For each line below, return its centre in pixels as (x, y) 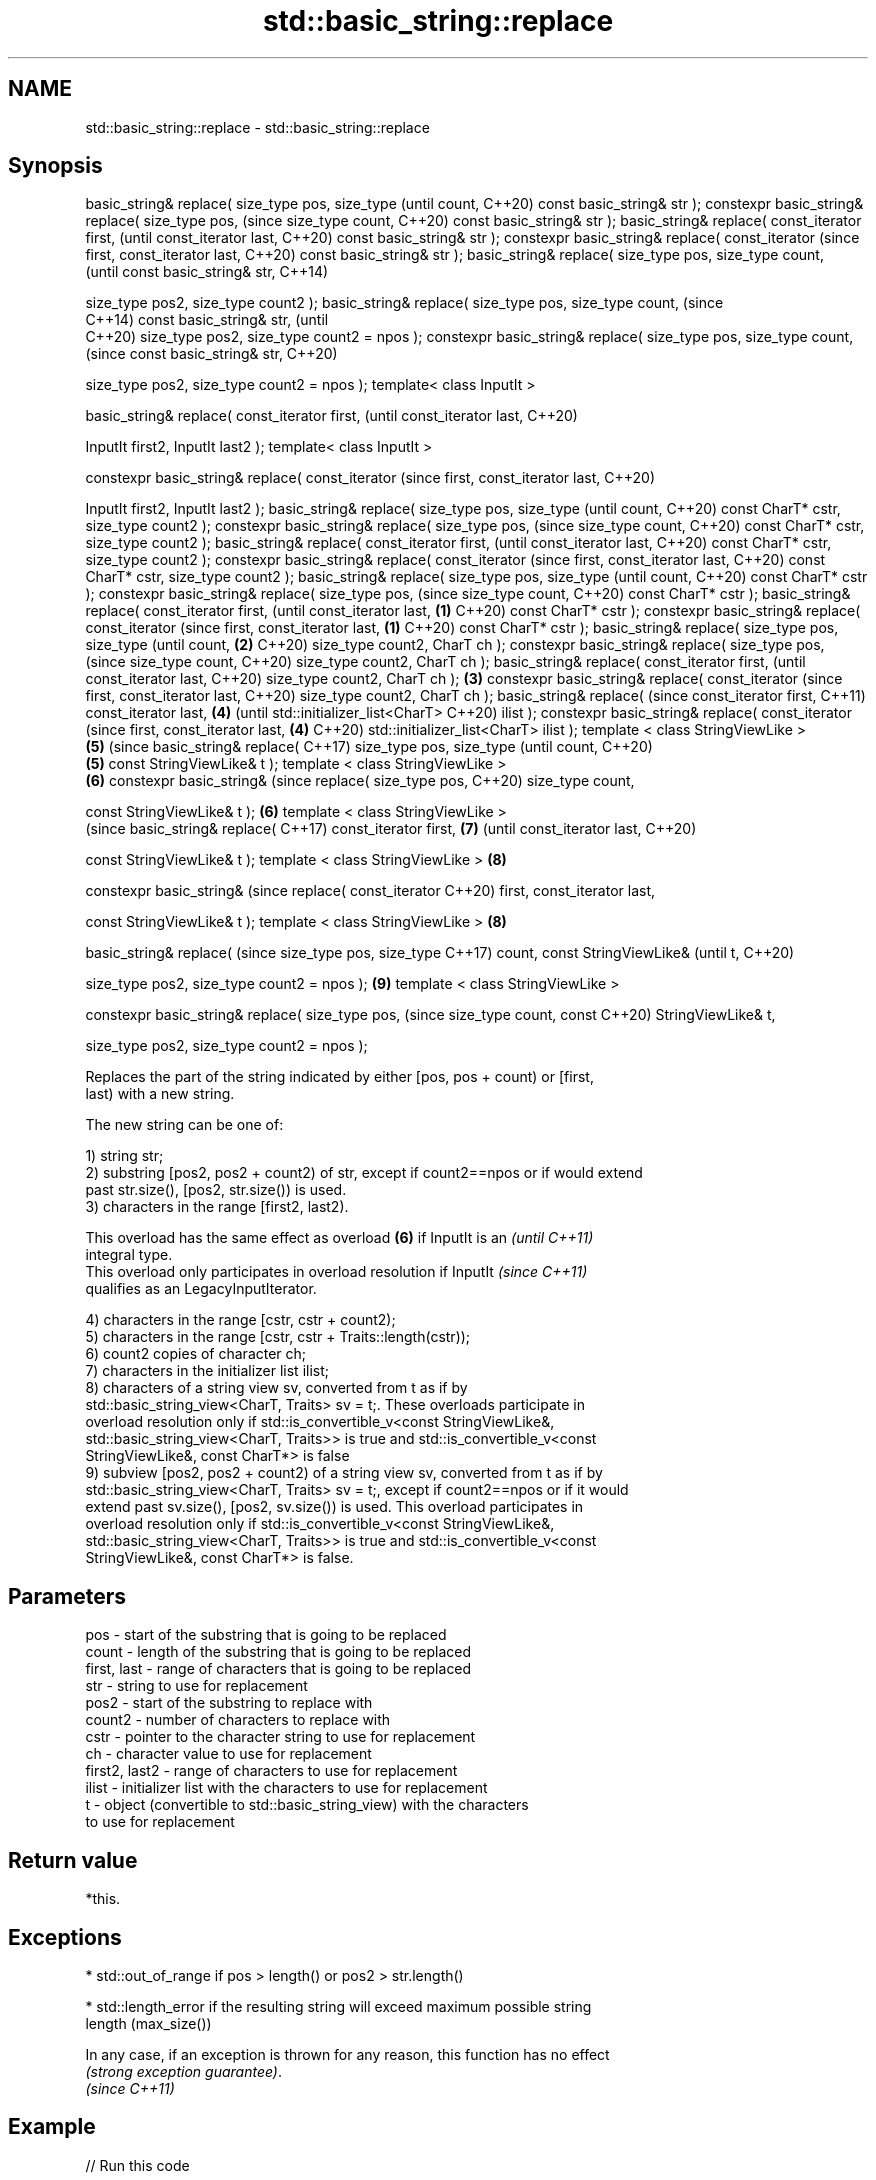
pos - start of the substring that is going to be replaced (266, 1635)
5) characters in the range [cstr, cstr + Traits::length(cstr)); (278, 1337)
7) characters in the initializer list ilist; (207, 1371)
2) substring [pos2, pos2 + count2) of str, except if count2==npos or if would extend (364, 1173)
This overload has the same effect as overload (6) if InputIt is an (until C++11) (339, 1238)
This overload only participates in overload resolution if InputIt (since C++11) (336, 1272)
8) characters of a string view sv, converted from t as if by (276, 1388)
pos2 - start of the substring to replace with (229, 1703)
